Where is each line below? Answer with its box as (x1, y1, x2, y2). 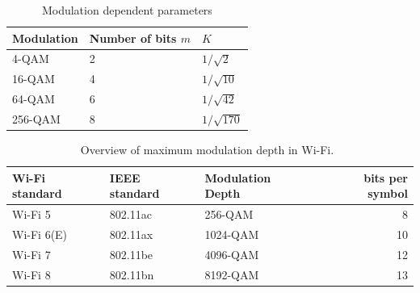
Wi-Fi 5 (12, 206, 51, 223)
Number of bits (89, 29, 177, 46)
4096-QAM (204, 245, 259, 262)
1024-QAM (204, 225, 259, 242)
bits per (363, 169, 408, 186)
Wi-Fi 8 (12, 266, 51, 283)
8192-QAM (204, 266, 259, 283)
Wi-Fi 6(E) (12, 225, 68, 242)
